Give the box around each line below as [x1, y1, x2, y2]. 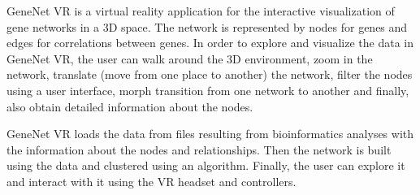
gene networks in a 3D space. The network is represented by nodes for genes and [6, 18, 408, 35]
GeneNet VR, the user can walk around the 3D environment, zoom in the [6, 50, 373, 67]
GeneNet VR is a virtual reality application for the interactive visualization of [6, 2, 395, 19]
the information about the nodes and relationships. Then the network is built [6, 141, 392, 158]
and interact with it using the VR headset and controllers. [6, 172, 297, 189]
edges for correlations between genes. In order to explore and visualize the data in [6, 34, 414, 51]
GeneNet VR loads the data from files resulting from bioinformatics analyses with [6, 125, 414, 142]
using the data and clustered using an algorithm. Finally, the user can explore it [6, 157, 405, 174]
